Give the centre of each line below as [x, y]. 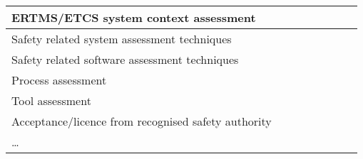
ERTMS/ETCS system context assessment [134, 17]
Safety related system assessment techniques [122, 39]
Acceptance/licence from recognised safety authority [142, 121]
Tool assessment [51, 100]
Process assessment [59, 80]
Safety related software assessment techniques [125, 59]
